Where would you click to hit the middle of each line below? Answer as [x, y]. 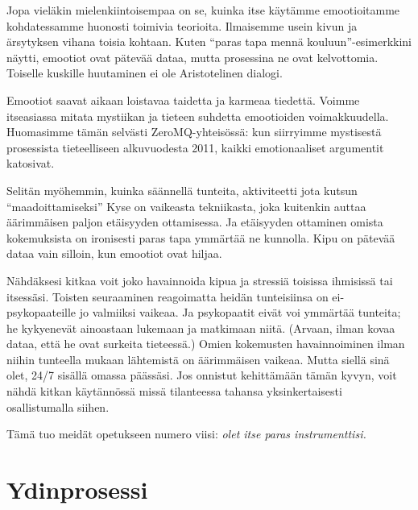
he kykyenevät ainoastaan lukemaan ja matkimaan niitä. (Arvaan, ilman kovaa [201, 328]
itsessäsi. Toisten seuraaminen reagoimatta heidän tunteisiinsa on [168, 296]
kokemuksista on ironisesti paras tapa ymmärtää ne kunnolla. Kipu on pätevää [201, 237]
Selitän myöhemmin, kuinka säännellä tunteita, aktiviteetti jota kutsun [182, 190]
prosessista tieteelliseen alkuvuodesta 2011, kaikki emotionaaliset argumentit [195, 147]
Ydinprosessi [77, 489]
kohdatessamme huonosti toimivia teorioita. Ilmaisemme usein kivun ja [182, 25]
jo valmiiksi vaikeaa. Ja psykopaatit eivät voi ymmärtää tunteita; [240, 312]
